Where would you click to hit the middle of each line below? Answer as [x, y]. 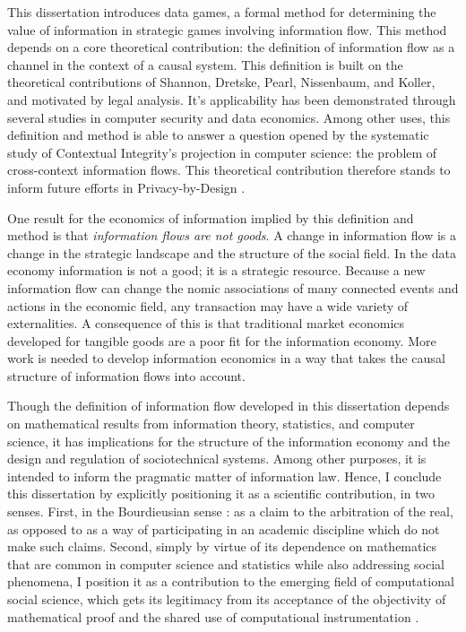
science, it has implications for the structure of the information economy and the [229, 441]
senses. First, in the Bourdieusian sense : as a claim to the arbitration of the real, [230, 511]
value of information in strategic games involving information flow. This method [227, 29]
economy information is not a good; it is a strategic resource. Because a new [216, 270]
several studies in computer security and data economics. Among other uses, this [229, 117]
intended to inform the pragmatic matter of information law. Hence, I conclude [224, 476]
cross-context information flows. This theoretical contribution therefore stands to [229, 170]
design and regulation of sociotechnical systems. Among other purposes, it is [217, 459]
